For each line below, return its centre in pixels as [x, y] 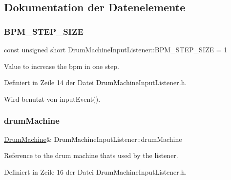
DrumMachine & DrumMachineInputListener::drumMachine [93, 139]
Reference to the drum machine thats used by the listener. [91, 155]
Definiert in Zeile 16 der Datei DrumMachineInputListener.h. [95, 171]
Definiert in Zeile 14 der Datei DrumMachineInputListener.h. [95, 82]
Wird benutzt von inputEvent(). [52, 99]
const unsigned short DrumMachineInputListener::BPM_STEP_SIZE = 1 [116, 49]
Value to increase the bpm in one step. [62, 66]
